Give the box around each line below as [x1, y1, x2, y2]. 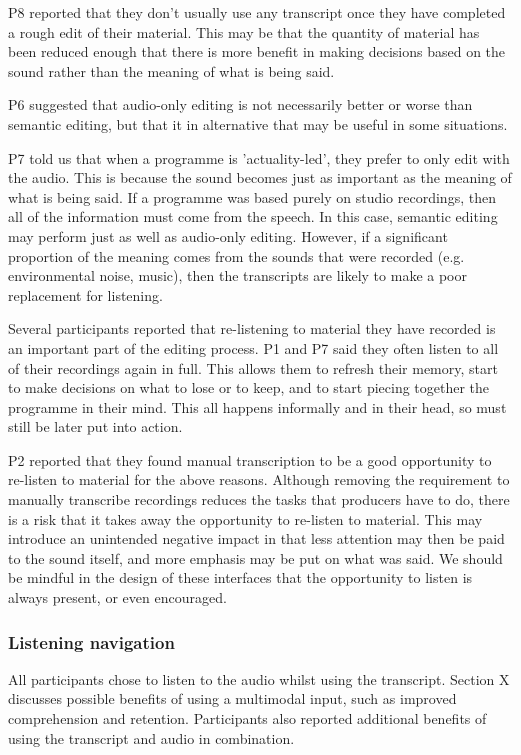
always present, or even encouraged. [8, 587, 227, 608]
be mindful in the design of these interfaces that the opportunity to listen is [8, 567, 473, 588]
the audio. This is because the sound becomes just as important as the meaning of [8, 167, 512, 188]
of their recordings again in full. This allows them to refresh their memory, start [8, 357, 498, 378]
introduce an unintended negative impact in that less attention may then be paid [8, 528, 505, 549]
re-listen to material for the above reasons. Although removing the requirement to [8, 469, 510, 490]
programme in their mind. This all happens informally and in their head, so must [8, 396, 507, 417]
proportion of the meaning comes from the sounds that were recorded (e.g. [8, 245, 465, 266]
